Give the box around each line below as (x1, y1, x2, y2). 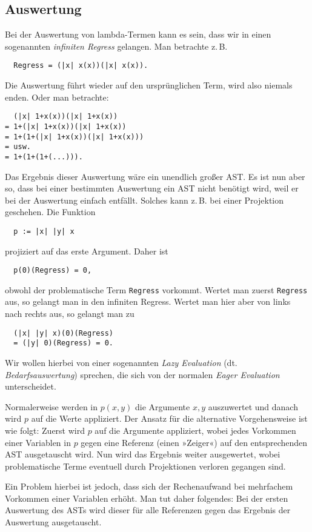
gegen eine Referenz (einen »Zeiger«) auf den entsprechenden (81, 436, 308, 448)
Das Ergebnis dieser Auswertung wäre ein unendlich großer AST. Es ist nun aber (5, 170, 305, 182)
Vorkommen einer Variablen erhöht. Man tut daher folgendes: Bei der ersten (5, 491, 288, 504)
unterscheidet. (5, 380, 56, 393)
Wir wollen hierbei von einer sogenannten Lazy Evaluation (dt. (5, 356, 237, 368)
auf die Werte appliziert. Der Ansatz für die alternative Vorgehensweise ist (31, 412, 308, 425)
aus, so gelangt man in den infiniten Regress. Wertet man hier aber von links (5, 295, 291, 308)
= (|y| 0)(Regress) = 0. (13, 339, 113, 348)
